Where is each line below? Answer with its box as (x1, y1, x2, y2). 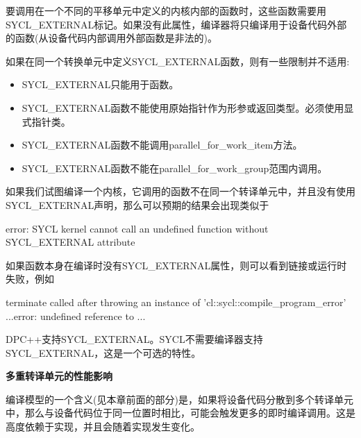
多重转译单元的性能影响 (6, 369, 112, 383)
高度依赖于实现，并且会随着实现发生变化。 (6, 419, 200, 434)
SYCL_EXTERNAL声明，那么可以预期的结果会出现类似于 (6, 197, 269, 212)
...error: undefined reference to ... (6, 308, 146, 323)
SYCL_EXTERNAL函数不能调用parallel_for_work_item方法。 (22, 137, 303, 152)
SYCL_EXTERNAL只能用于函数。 (22, 77, 179, 92)
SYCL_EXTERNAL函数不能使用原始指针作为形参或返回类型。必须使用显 (22, 100, 354, 115)
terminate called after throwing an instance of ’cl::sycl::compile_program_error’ (6, 294, 346, 309)
